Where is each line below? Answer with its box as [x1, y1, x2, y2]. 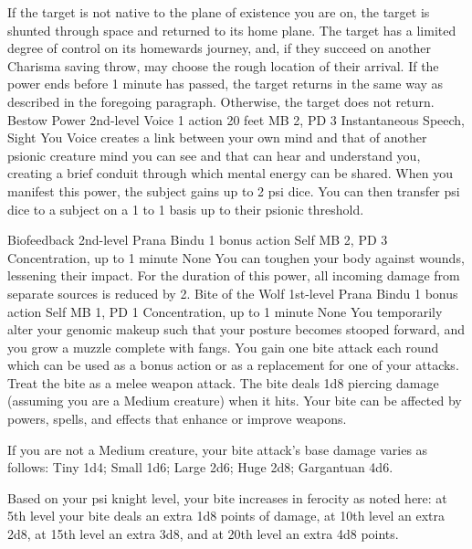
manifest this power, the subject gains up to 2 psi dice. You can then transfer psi [7, 181, 460, 200]
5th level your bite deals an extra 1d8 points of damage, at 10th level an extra [7, 506, 445, 525]
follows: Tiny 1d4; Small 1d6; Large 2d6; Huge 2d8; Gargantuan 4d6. [7, 458, 393, 477]
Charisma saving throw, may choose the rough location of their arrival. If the [7, 56, 439, 75]
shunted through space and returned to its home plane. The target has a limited [7, 20, 456, 39]
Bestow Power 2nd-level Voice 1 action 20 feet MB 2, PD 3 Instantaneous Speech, [7, 110, 465, 129]
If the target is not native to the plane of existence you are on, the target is [7, 3, 430, 21]
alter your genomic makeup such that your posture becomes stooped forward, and [7, 320, 466, 339]
